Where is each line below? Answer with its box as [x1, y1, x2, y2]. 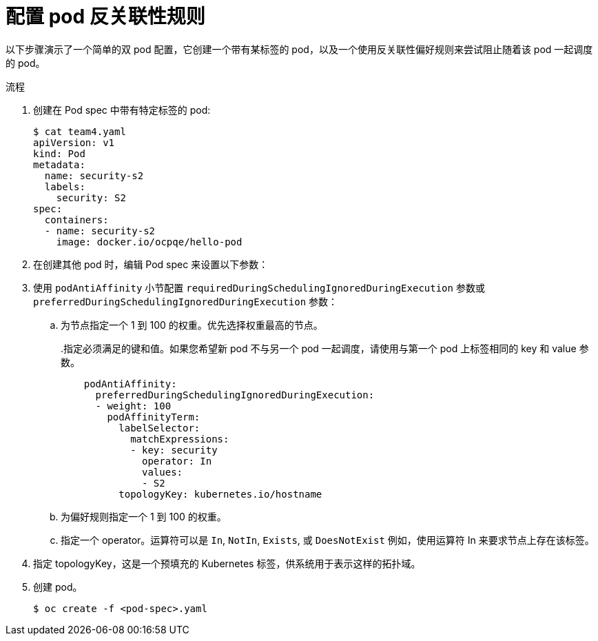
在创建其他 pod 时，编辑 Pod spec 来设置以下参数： [33, 258, 269, 270]
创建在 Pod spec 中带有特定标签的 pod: [33, 103, 211, 116]
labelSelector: [118, 422, 200, 434]
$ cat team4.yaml [33, 125, 126, 137]
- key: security [130, 444, 218, 456]
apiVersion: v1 [33, 136, 115, 148]
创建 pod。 [33, 580, 83, 593]
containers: [44, 214, 109, 225]
